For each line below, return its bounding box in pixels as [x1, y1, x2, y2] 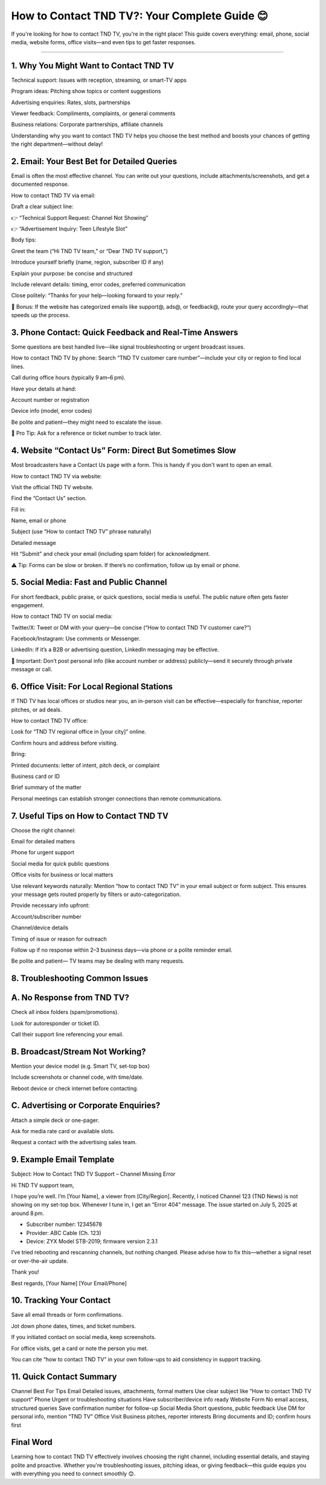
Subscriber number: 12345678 [26, 1220, 103, 1228]
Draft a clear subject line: [11, 203, 74, 210]
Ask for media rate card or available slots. [11, 1127, 115, 1134]
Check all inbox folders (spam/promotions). [11, 1009, 119, 1016]
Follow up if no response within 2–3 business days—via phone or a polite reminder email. [11, 946, 232, 953]
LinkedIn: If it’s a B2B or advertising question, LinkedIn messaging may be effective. [11, 646, 220, 653]
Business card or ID [11, 772, 60, 780]
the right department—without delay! [11, 140, 103, 148]
